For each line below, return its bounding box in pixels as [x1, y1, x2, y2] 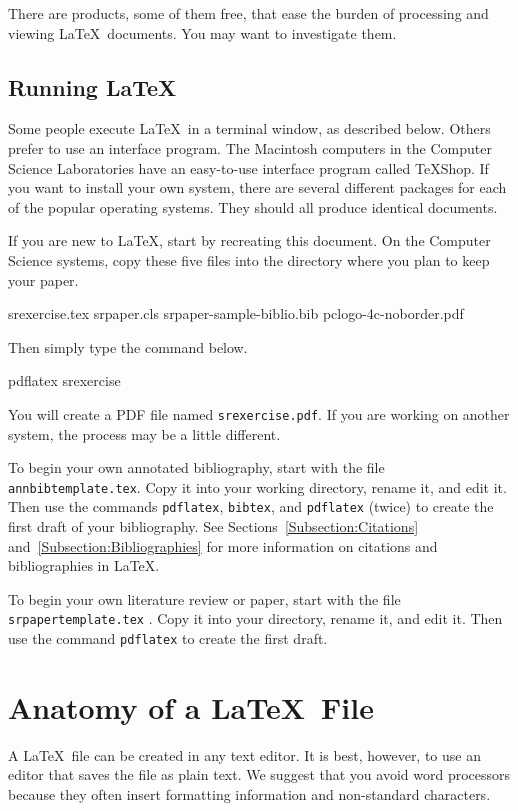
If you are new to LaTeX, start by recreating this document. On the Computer [8, 230, 491, 251]
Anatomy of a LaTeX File [8, 686, 374, 727]
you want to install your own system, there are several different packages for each [8, 177, 507, 198]
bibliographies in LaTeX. [8, 555, 160, 576]
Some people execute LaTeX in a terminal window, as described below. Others [8, 118, 491, 139]
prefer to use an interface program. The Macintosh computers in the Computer [8, 137, 492, 158]
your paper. [8, 269, 79, 290]
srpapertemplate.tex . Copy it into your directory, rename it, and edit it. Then [8, 608, 503, 629]
